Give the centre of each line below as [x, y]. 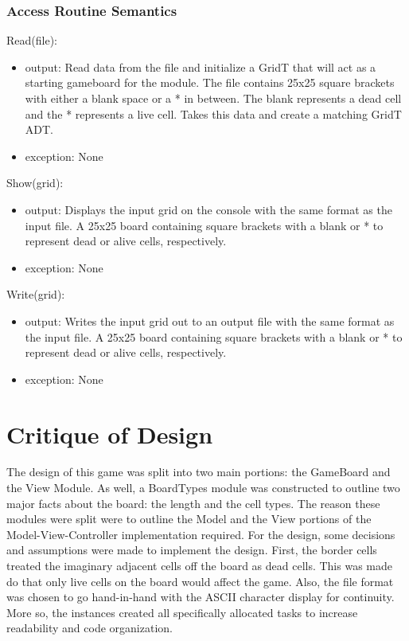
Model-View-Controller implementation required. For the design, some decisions [201, 534]
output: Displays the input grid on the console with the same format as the [208, 209]
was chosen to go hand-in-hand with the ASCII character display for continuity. [201, 597]
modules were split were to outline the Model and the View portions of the [189, 519]
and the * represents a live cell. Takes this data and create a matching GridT [213, 113]
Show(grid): [35, 183]
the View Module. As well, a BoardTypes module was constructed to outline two [203, 488]
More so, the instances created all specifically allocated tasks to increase [182, 612]
